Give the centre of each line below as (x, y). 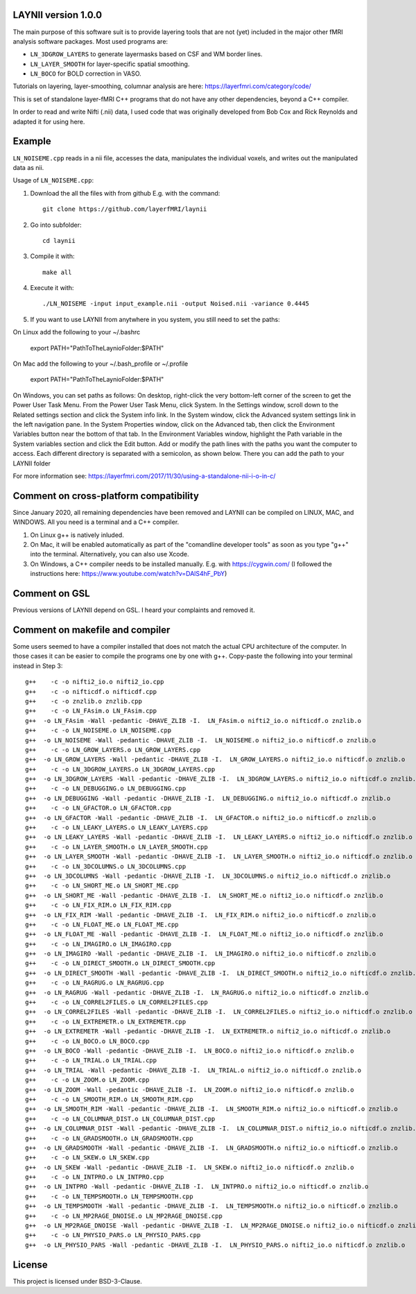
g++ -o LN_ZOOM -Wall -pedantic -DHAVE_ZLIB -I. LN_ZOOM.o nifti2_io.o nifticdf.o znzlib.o (190, 1090)
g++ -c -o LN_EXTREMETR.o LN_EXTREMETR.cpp (106, 1021)
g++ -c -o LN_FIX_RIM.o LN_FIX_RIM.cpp (98, 905)
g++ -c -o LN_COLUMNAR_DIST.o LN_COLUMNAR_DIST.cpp (120, 1118)
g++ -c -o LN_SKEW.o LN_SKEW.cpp (87, 1158)
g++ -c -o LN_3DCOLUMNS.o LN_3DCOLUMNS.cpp (106, 866)
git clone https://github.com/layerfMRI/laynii (125, 209)
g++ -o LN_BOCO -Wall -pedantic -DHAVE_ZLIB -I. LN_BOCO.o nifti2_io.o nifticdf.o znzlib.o (190, 1051)
